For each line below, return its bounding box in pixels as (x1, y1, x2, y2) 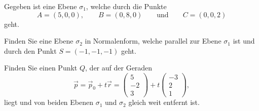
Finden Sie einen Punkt (4, 62, 78, 73)
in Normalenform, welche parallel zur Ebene (85, 35, 221, 46)
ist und (233, 35, 255, 46)
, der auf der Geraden (85, 62, 153, 73)
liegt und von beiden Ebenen (4, 97, 94, 107)
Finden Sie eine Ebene (4, 35, 73, 46)
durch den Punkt (4, 45, 57, 56)
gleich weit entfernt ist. (128, 97, 200, 107)
